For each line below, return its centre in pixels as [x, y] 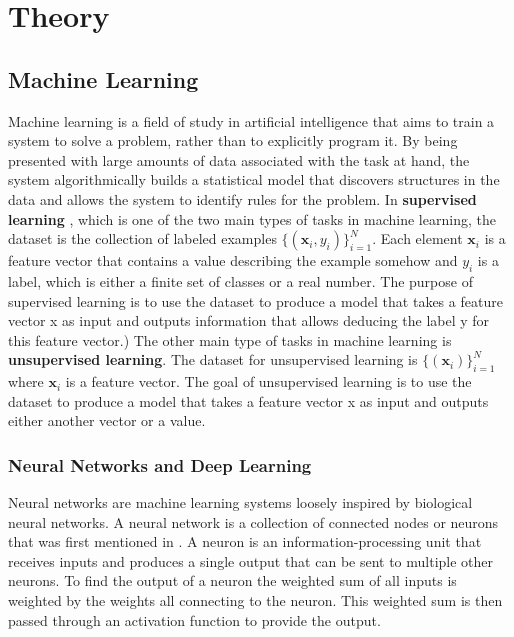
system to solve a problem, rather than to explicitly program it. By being [233, 140]
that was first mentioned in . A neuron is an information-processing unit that [245, 541]
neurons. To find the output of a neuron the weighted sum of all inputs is [232, 580]
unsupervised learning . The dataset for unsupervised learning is [213, 359]
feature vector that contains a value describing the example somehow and [233, 260]
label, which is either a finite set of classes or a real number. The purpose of [240, 280]
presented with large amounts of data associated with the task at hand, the [239, 159]
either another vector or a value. [107, 420]
